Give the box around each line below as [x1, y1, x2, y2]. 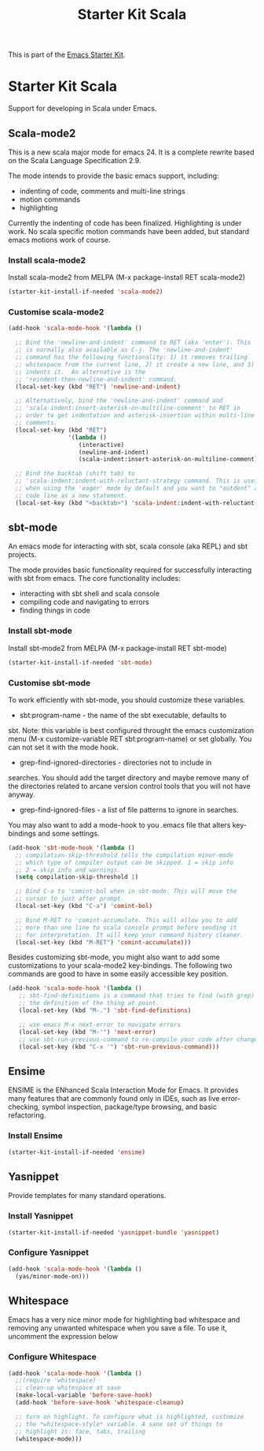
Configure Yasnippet [8, 1247, 89, 1258]
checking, [8, 1102, 41, 1112]
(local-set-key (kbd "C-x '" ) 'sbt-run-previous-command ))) [18, 1043, 220, 1051]
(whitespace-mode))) [15, 1434, 82, 1443]
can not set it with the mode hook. [8, 742, 119, 752]
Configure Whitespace [8, 1352, 97, 1363]
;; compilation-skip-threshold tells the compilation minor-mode [15, 851, 234, 859]
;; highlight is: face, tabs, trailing [15, 1427, 146, 1435]
